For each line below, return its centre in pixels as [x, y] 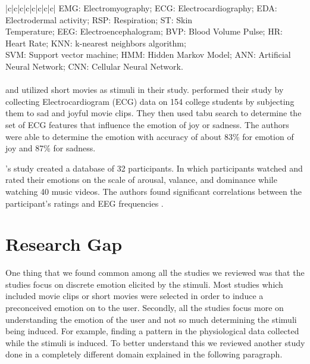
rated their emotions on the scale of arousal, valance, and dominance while [141, 180]
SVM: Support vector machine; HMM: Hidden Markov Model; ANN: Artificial [148, 55]
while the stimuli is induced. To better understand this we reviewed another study [155, 342]
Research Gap [64, 244]
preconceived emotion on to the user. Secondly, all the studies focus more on [145, 307]
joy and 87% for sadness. [51, 148]
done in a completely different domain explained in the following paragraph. [144, 354]
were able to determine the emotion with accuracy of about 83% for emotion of [150, 136]
